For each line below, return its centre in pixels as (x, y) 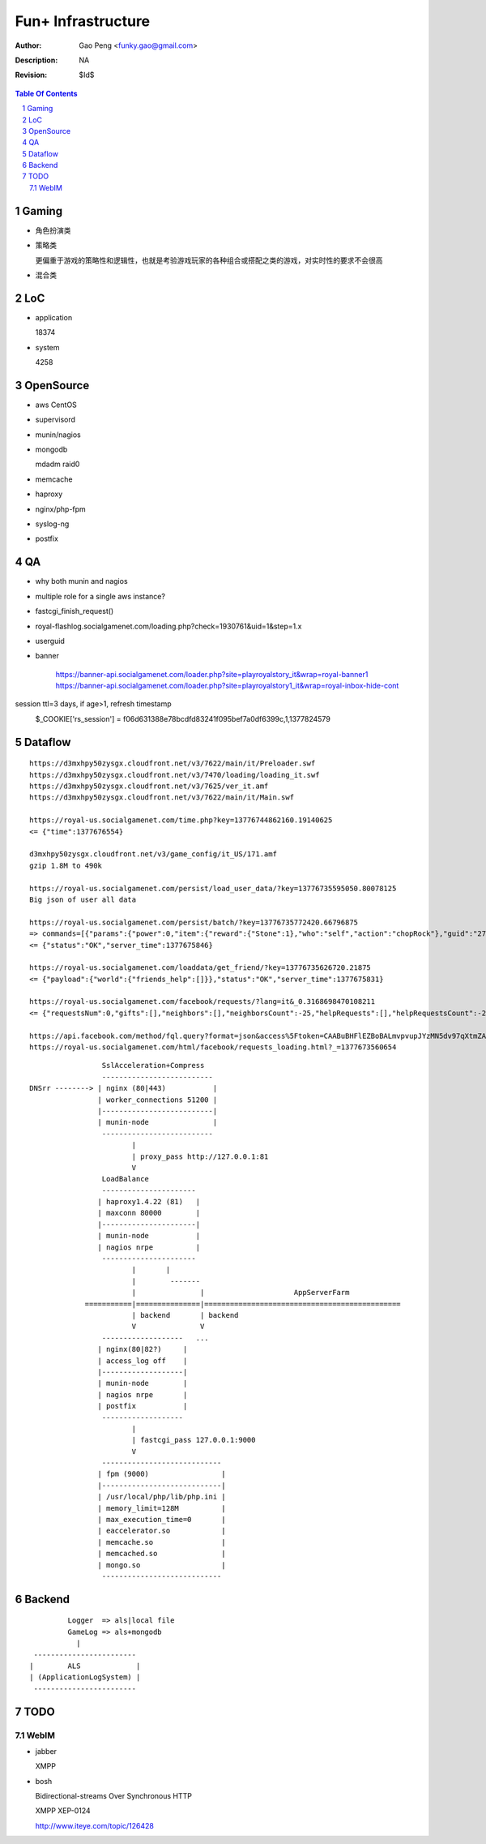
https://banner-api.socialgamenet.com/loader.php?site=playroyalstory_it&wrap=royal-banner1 (212, 674)
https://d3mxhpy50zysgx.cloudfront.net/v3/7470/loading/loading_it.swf (175, 775)
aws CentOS (56, 405)
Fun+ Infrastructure (83, 21)
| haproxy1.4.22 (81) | (149, 1202)
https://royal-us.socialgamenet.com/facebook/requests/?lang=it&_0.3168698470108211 (202, 1002)
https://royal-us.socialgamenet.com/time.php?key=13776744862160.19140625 (181, 820)
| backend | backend (185, 1315)
